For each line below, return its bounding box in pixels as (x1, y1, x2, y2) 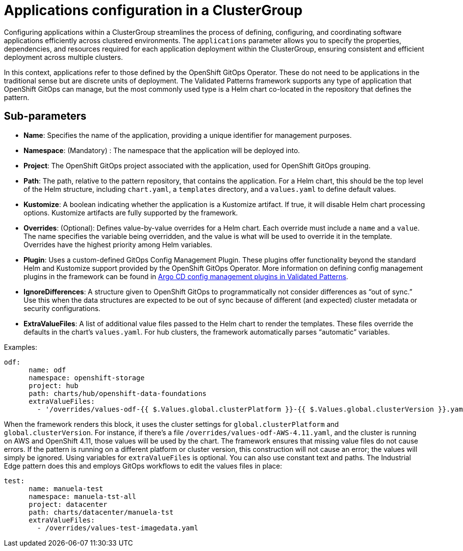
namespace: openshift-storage (28, 373, 145, 382)
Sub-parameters (4, 110, 86, 123)
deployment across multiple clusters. (4, 52, 123, 61)
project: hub (28, 381, 78, 390)
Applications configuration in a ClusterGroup (4, 2, 303, 19)
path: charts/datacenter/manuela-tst (28, 508, 174, 516)
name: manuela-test (28, 484, 103, 493)
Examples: (4, 342, 37, 351)
